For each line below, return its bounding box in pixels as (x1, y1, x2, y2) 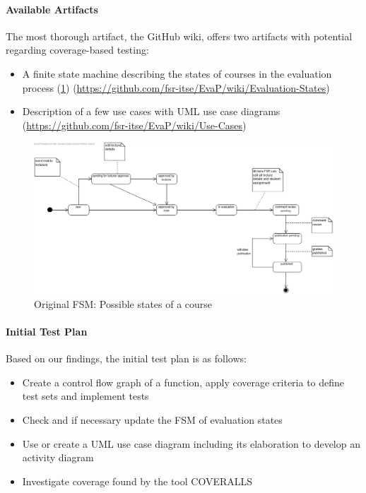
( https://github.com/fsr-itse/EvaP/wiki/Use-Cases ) (22, 117, 247, 132)
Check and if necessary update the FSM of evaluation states (22, 412, 283, 427)
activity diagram (22, 450, 94, 465)
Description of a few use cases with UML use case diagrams (22, 104, 281, 119)
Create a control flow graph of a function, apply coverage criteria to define (22, 374, 345, 389)
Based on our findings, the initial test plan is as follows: (6, 351, 247, 366)
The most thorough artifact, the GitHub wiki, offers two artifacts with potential (6, 28, 353, 43)
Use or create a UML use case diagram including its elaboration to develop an (22, 436, 360, 451)
